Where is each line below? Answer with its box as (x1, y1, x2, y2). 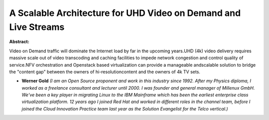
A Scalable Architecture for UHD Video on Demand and (9, 7, 241, 18)
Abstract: (9, 39, 29, 45)
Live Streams (9, 21, 65, 32)
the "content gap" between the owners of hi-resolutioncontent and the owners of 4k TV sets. (9, 69, 200, 75)
